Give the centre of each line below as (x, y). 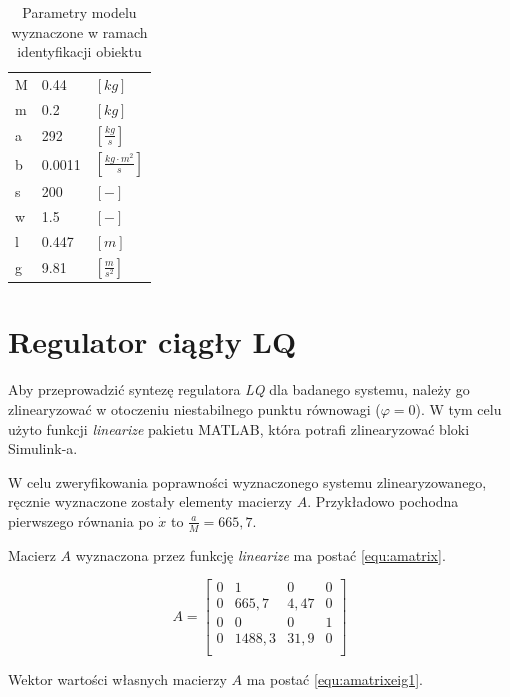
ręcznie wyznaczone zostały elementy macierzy (150, 501)
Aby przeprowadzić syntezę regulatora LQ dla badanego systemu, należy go (239, 389)
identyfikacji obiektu (79, 51)
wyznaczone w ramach (79, 31)
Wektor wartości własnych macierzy (117, 678)
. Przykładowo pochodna (383, 501)
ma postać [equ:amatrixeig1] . (334, 678)
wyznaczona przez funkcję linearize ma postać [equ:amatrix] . (260, 554)
